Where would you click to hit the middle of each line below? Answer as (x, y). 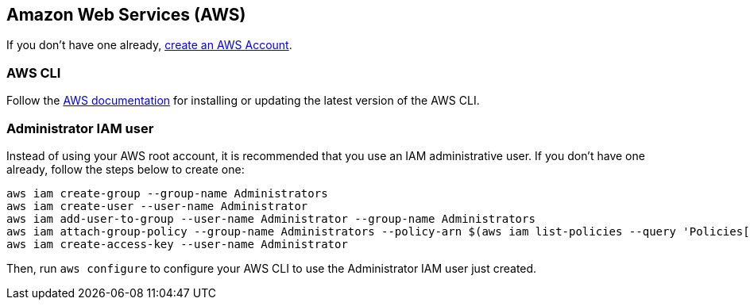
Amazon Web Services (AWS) (126, 15)
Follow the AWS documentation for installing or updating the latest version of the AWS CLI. (243, 101)
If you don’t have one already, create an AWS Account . (149, 45)
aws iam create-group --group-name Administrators (167, 193)
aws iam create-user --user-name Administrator (157, 206)
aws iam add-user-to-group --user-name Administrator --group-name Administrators (271, 218)
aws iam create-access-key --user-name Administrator (177, 244)
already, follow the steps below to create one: (126, 169)
